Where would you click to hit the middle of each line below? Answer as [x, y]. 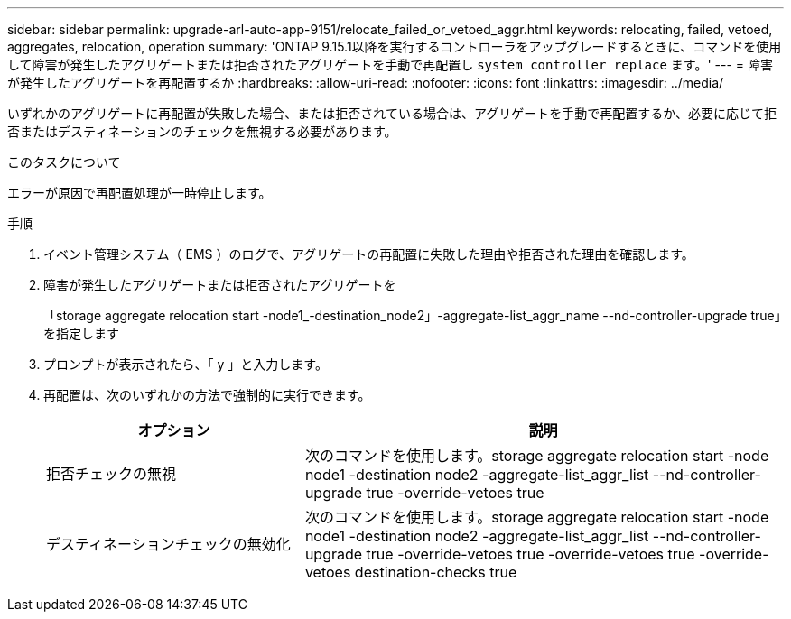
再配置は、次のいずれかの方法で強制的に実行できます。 [207, 395]
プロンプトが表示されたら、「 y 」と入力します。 [186, 364]
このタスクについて [64, 162]
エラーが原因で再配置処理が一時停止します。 [140, 193]
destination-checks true [436, 572]
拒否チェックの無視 [112, 474]
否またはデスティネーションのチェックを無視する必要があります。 [202, 131]
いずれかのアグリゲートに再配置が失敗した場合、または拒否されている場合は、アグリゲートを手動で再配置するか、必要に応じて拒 [392, 113]
